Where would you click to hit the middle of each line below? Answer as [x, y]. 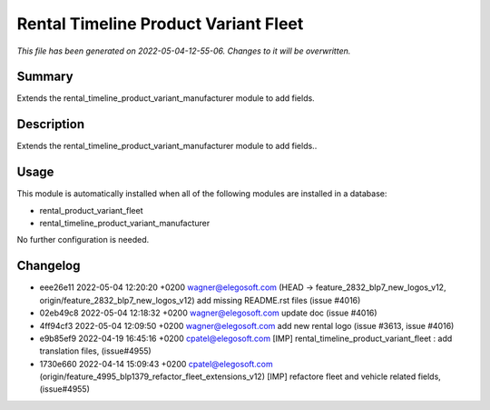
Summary [45, 77]
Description [51, 124]
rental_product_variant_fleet [91, 210]
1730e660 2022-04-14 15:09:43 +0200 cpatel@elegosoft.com [157, 364]
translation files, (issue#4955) [95, 351]
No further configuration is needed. [83, 240]
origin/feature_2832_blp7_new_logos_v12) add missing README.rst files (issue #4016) [200, 300]
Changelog [49, 266]
